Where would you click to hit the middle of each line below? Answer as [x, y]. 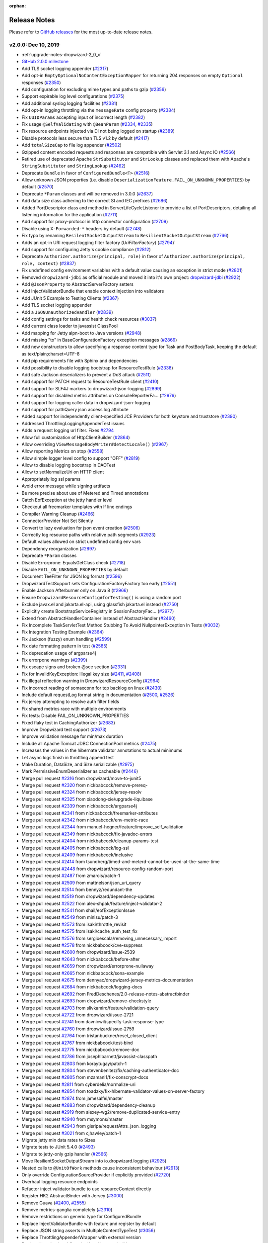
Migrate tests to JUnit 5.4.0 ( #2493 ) [58, 1147]
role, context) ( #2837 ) [49, 263]
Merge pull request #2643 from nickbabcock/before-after [81, 959]
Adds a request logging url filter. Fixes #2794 [68, 431]
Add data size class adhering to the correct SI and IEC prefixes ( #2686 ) [95, 201]
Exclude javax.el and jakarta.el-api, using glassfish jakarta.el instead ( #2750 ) [100, 604]
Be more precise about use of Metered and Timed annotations [85, 493]
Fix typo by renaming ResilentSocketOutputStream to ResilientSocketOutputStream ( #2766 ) [125, 236]
